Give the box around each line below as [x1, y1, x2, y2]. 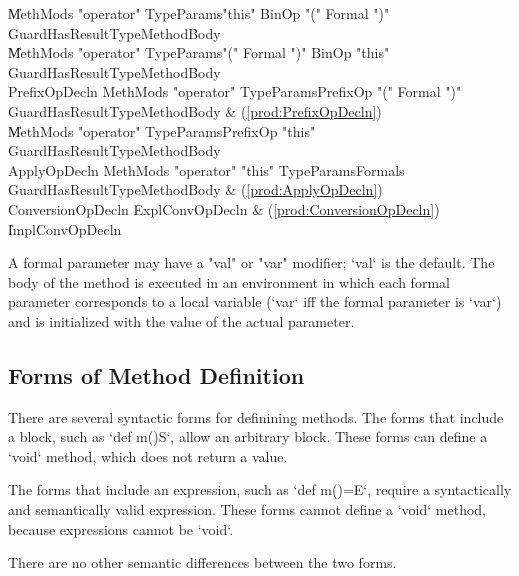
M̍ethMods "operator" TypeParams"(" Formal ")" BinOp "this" [8, 42, 390, 63]
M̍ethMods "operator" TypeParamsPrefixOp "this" [8, 120, 316, 141]
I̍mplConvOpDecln [8, 218, 122, 239]
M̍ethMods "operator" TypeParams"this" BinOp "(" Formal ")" [8, 3, 390, 23]
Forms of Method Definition [8, 359, 305, 390]
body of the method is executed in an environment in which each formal [8, 271, 450, 292]
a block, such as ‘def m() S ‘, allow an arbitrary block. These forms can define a [8, 426, 488, 447]
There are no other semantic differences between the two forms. [8, 552, 397, 573]
